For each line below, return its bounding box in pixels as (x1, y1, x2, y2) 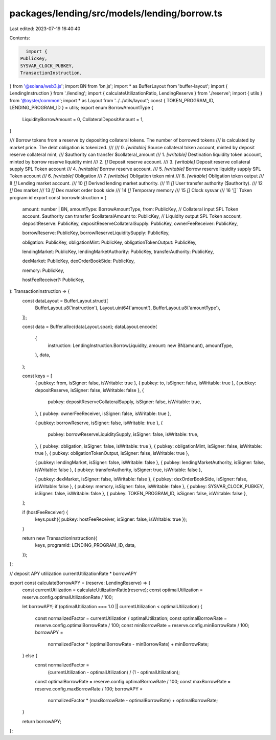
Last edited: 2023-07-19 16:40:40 (9, 26, 81, 32)
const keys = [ (22, 373, 53, 379)
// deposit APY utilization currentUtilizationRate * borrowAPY (9, 570, 137, 576)
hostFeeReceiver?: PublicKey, (22, 276, 84, 283)
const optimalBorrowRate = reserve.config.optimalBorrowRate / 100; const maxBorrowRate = (35, 679, 231, 685)
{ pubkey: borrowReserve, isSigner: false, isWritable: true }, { (35, 420, 163, 426)
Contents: (9, 35, 30, 41)
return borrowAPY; (22, 718, 61, 724)
